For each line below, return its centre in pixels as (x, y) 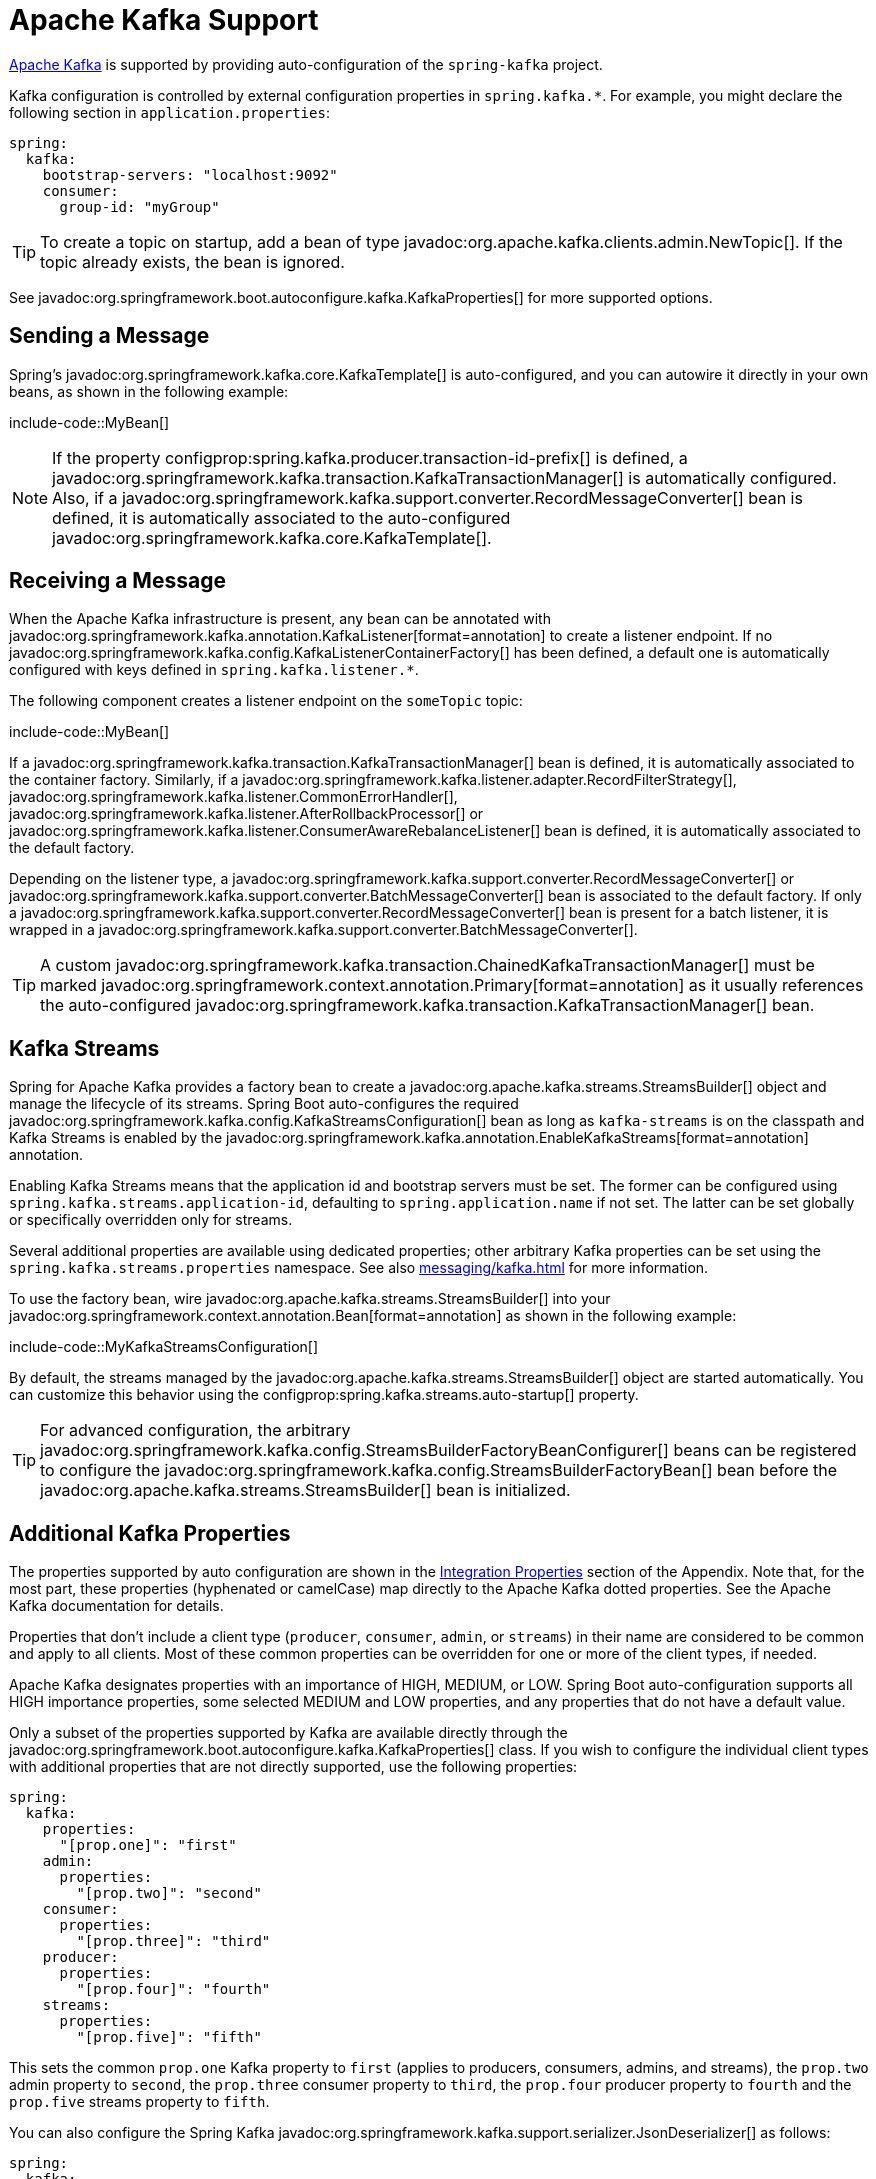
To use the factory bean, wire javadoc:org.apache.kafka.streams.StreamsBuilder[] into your (310, 1299)
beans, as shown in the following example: (149, 391)
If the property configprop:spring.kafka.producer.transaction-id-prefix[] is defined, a (370, 457)
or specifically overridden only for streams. (151, 1220)
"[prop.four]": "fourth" (173, 1989)
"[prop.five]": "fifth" (169, 2037)
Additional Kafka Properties (150, 1533)
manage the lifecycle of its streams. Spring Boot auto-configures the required (264, 1104)
